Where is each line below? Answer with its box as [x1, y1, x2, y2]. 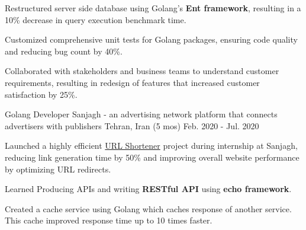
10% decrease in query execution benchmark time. [5, 13, 186, 25]
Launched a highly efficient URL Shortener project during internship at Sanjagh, [5, 139, 298, 152]
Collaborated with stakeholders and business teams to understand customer [5, 65, 279, 77]
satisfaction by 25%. [5, 88, 78, 100]
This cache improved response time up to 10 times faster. [5, 214, 212, 226]
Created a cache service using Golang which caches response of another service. [5, 202, 292, 215]
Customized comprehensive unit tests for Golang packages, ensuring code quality [5, 33, 298, 46]
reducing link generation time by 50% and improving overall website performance [5, 151, 299, 163]
